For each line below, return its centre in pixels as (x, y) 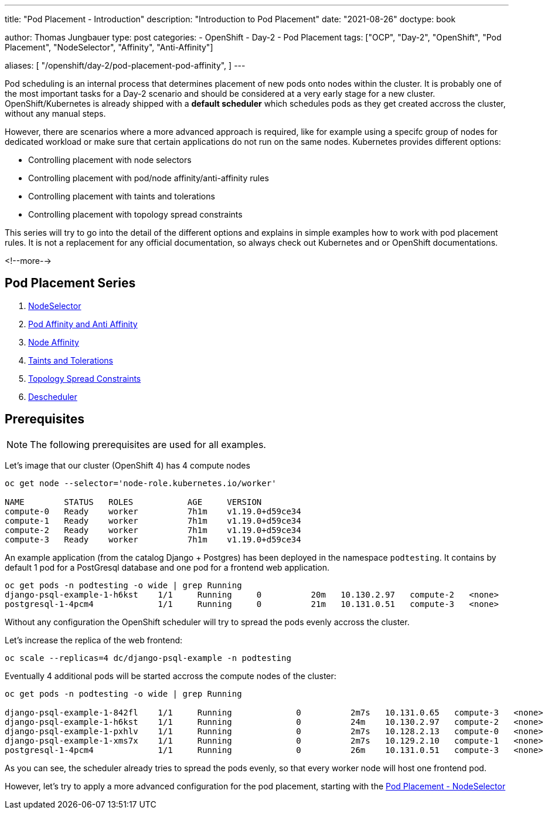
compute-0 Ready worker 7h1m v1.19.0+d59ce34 (153, 511)
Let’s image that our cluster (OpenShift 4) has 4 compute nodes (127, 465)
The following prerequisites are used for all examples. (148, 444)
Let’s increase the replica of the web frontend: (94, 640)
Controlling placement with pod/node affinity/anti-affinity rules (149, 178)
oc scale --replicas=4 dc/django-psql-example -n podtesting (148, 658)
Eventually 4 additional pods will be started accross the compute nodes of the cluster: (171, 676)
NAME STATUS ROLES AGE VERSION (133, 502)
